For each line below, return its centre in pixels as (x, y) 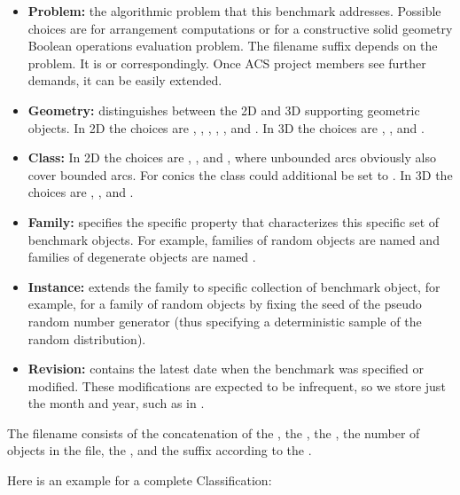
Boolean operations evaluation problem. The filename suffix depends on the (233, 46)
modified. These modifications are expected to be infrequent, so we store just (237, 385)
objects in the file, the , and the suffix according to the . (160, 450)
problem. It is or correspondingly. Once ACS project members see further (227, 63)
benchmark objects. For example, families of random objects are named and (234, 239)
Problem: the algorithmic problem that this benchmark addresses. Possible (234, 11)
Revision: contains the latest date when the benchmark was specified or (226, 369)
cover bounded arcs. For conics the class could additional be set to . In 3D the (240, 174)
